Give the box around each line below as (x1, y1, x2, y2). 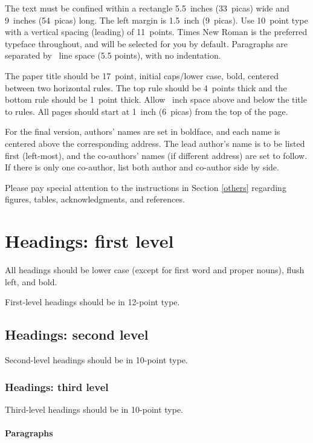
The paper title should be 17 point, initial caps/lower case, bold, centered (5, 69, 279, 82)
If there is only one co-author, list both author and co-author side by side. (5, 161, 279, 173)
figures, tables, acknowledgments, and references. (5, 193, 185, 205)
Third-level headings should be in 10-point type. (5, 403, 184, 415)
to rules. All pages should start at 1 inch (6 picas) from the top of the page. (5, 105, 288, 117)
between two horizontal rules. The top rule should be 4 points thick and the (5, 81, 287, 94)
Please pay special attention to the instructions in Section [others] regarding (5, 181, 286, 193)
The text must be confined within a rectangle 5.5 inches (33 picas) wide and (5, 2, 289, 14)
